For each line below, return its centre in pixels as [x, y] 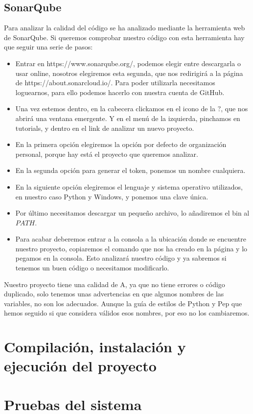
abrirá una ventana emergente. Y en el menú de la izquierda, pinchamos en [128, 118]
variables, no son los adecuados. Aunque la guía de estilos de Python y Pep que [123, 303]
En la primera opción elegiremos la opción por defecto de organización [121, 144]
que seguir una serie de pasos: [48, 47]
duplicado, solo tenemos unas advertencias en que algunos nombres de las [114, 294]
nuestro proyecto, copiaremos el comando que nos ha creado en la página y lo [131, 248]
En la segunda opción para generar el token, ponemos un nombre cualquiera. [130, 170]
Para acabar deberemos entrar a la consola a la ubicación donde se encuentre [131, 239]
